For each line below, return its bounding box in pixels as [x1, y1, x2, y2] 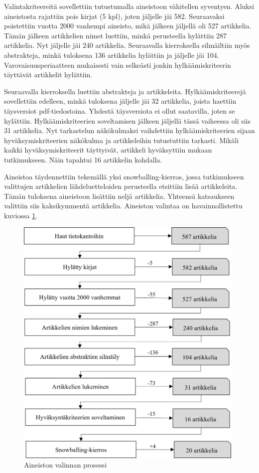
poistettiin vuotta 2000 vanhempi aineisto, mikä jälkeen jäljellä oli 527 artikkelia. [4, 20, 252, 31]
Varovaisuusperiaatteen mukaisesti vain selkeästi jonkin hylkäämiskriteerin [4, 59, 231, 70]
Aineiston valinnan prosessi [24, 460, 107, 470]
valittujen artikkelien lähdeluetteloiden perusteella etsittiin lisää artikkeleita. [4, 181, 238, 191]
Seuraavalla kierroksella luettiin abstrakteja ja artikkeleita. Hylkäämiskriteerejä [4, 86, 246, 96]
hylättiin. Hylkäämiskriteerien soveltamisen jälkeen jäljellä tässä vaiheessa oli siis [4, 115, 251, 126]
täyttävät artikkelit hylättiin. [4, 69, 93, 80]
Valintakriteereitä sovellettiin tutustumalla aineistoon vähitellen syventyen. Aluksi [4, 1, 255, 11]
